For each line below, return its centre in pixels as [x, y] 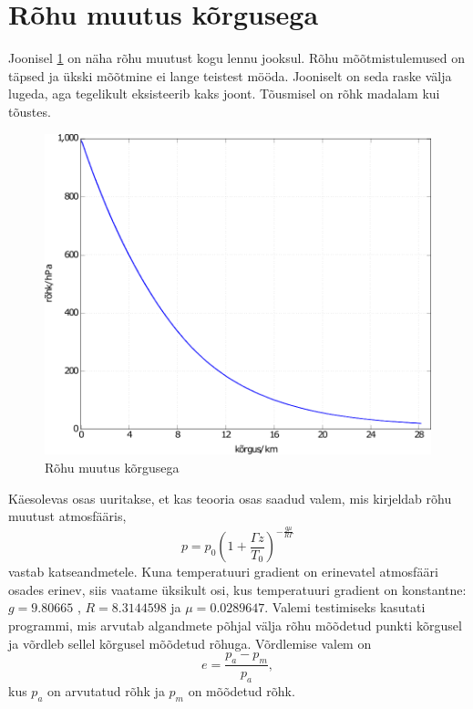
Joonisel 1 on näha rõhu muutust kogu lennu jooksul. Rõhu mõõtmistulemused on [236, 58]
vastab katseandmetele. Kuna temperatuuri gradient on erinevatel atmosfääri [223, 572]
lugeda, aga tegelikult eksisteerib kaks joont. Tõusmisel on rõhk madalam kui [224, 94]
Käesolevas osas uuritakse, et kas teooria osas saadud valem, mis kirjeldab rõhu [230, 498]
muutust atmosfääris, [67, 516]
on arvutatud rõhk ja [106, 690]
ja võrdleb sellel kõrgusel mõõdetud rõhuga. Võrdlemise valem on [190, 643]
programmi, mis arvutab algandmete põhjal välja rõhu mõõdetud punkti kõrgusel [235, 626]
